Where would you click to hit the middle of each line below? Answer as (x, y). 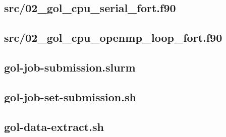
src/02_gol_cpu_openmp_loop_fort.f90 (113, 38)
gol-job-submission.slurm (70, 67)
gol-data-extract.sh (54, 126)
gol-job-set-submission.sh (70, 96)
